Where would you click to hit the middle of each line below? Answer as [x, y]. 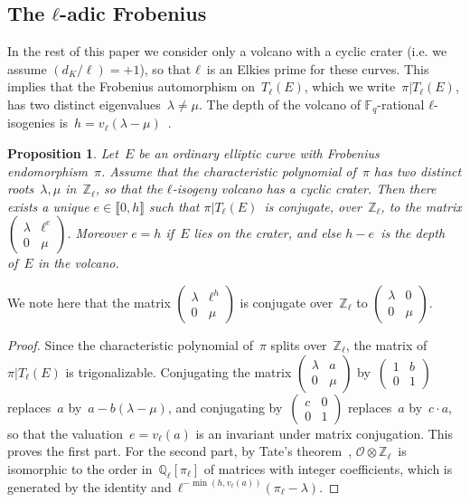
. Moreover [97, 233]
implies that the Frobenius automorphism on [131, 86]
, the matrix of [386, 345]
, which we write [350, 86]
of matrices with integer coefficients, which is [328, 468]
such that [174, 206]
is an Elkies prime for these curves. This [318, 68]
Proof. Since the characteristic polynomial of [130, 345]
